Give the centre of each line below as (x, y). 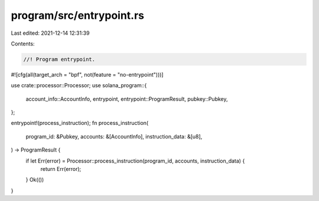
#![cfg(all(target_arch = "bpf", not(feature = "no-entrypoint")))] (87, 74)
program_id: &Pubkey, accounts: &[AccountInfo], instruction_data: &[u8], (114, 136)
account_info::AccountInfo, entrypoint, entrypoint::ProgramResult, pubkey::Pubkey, (127, 99)
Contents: (23, 44)
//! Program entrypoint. (59, 59)
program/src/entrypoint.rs (78, 15)
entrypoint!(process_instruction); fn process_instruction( (80, 123)
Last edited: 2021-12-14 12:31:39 (50, 33)
